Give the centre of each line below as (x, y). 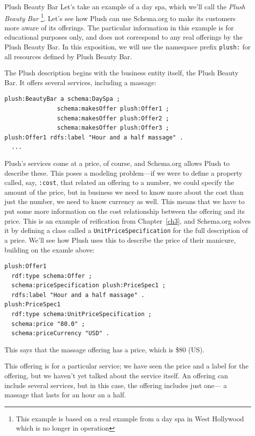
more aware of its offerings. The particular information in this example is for (119, 27)
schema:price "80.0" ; (48, 324)
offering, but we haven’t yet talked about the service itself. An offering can (116, 376)
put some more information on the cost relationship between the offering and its (125, 211)
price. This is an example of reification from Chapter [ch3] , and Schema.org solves (128, 220)
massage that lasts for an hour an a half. (65, 395)
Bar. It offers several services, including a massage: (81, 82)
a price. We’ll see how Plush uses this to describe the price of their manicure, (120, 240)
